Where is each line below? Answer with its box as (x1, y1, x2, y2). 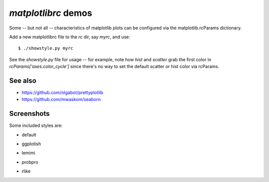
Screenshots (9, 109, 50, 118)
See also (9, 76, 37, 85)
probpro (21, 159, 38, 165)
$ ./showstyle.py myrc (18, 45, 74, 51)
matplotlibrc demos (9, 7, 92, 18)
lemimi (21, 150, 35, 156)
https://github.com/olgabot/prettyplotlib (21, 90, 104, 95)
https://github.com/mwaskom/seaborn (21, 96, 101, 102)
